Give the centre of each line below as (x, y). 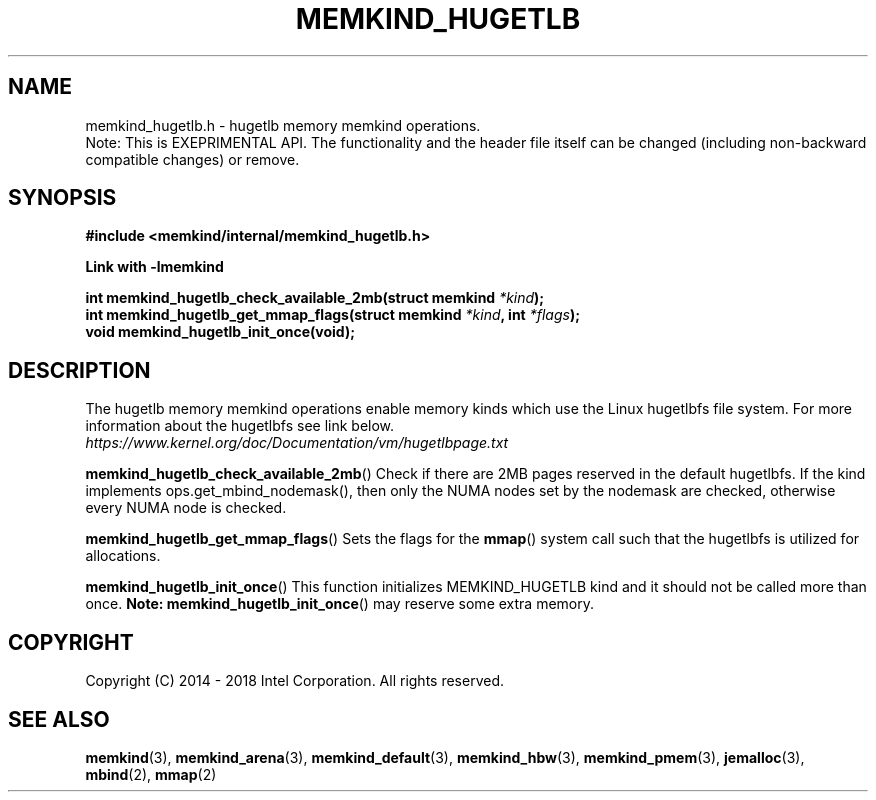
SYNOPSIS (62, 198)
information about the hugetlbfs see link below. (240, 426)
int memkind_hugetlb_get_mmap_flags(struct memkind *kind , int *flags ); (332, 315)
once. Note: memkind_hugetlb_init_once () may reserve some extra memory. (339, 604)
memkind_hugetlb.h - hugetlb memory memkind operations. (283, 125)
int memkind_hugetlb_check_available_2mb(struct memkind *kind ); (315, 298)
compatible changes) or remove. (192, 159)
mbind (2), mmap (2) (151, 774)
